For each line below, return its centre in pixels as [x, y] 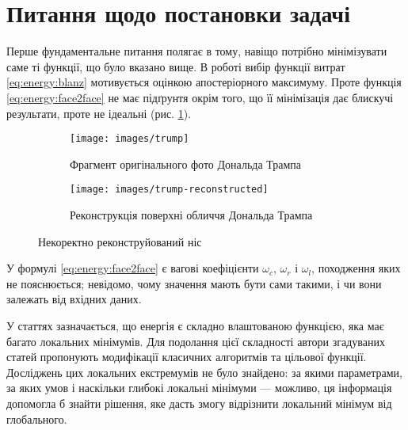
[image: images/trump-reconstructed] [169, 190]
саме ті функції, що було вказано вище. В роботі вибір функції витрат [176, 66]
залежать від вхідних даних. [74, 299]
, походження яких [356, 268]
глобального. [37, 419]
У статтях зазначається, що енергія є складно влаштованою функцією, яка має [195, 325]
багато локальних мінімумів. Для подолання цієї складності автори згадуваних [196, 341]
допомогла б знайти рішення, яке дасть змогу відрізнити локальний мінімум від [199, 403]
